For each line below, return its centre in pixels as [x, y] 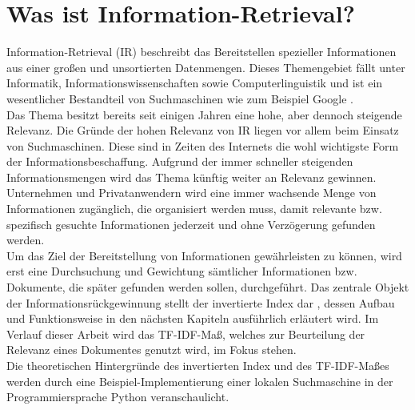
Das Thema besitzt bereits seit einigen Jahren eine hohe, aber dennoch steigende [204, 114]
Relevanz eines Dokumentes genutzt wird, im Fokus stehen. [152, 350]
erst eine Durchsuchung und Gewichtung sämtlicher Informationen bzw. [182, 271]
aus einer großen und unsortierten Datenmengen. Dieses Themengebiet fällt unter [206, 67]
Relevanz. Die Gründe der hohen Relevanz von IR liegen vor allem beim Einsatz [203, 130]
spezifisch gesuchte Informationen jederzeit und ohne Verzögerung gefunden [191, 224]
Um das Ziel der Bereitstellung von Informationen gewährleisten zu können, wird [204, 255]
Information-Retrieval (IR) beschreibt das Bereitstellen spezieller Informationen [202, 52]
